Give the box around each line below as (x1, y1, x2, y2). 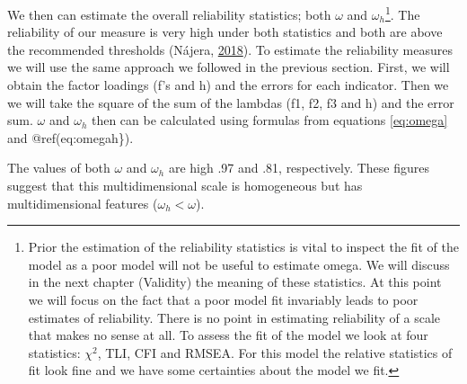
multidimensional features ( (7, 193, 158, 212)
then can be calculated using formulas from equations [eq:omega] (91, 111, 448, 129)
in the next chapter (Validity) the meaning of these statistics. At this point (28, 272, 442, 291)
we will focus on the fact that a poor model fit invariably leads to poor (28, 290, 419, 308)
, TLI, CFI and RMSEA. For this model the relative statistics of (97, 343, 453, 362)
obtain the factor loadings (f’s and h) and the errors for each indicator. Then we (7, 76, 449, 94)
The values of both (7, 158, 110, 177)
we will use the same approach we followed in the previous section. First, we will (7, 58, 450, 76)
